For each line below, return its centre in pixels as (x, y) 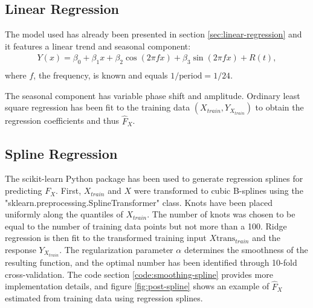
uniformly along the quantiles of (64, 214)
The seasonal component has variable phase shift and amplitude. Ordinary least (153, 95)
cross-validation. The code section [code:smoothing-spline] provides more (139, 274)
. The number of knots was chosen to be (221, 214)
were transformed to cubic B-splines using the (218, 191)
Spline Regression (61, 153)
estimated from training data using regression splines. (104, 298)
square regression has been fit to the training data (98, 107)
